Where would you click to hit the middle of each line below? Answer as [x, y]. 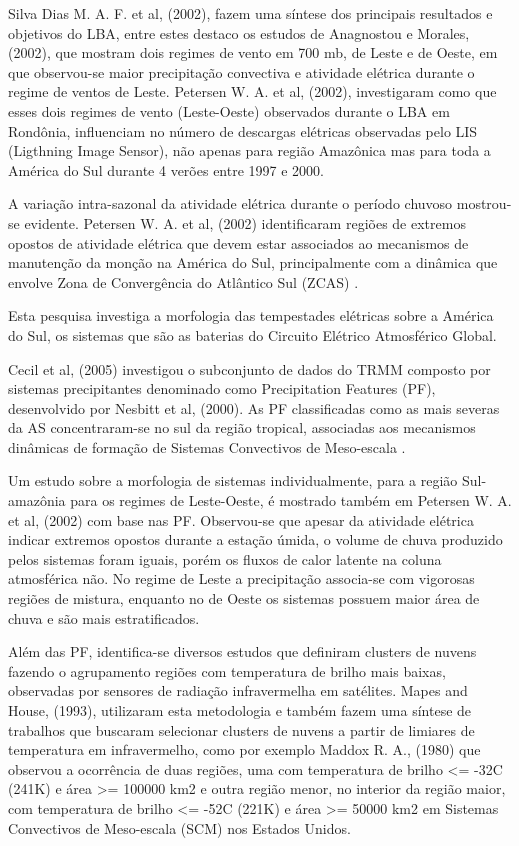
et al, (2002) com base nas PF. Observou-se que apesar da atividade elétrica [241, 519]
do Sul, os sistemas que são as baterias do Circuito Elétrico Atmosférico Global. [252, 334]
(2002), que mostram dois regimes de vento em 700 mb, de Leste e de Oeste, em [253, 52]
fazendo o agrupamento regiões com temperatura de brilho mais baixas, [227, 670]
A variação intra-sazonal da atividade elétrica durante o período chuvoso [230, 203]
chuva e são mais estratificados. [104, 617]
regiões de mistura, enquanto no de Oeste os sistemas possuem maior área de [244, 598]
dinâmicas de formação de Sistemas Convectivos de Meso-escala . [207, 446]
